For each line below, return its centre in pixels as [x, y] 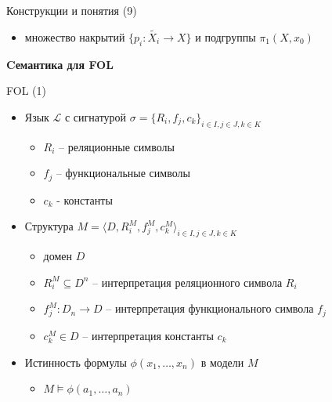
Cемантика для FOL [60, 64]
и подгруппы [226, 36]
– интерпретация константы [148, 335]
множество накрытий [75, 36]
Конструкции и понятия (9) [72, 10]
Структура [49, 226]
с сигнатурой [96, 116]
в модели [222, 362]
